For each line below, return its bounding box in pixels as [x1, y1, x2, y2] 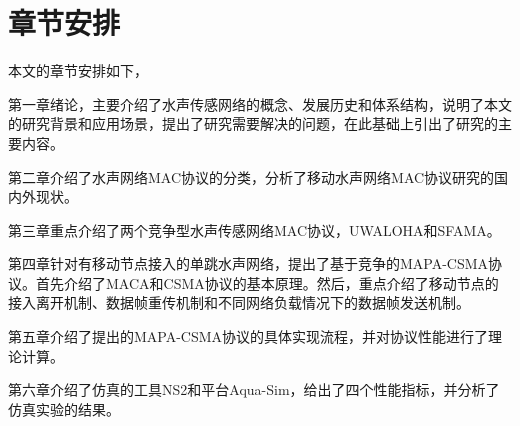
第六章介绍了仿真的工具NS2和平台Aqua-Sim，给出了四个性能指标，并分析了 [8, 379, 500, 400]
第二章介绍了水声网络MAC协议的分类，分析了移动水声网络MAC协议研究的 [8, 166, 495, 187]
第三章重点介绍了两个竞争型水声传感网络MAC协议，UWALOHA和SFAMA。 [8, 219, 501, 240]
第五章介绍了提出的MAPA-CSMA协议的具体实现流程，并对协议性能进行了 [8, 326, 489, 347]
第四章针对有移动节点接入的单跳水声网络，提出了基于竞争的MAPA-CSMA [8, 253, 489, 274]
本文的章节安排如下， [8, 60, 148, 81]
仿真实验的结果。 [8, 398, 120, 419]
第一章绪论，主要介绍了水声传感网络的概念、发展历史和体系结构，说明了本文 [8, 93, 512, 114]
